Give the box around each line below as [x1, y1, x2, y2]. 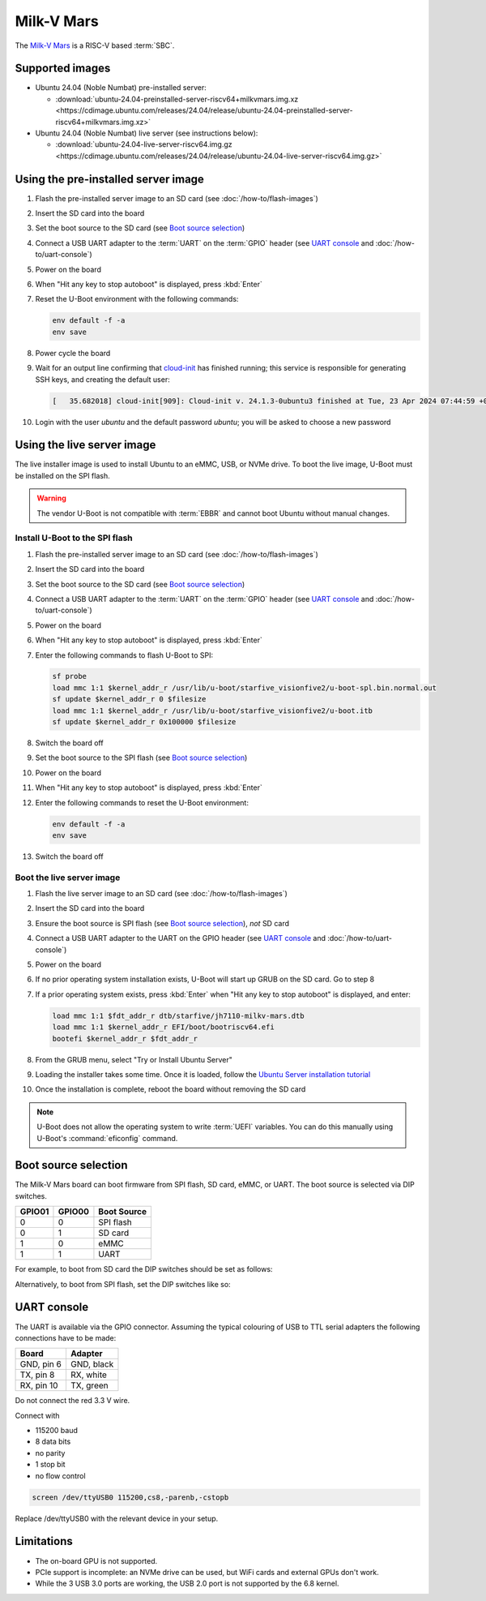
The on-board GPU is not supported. [35, 1556, 158, 1565]
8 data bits [35, 1436, 71, 1447]
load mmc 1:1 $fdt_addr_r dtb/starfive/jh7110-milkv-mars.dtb [52, 1011, 305, 1020]
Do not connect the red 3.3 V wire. [15, 1396, 130, 1406]
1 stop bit [35, 1460, 66, 1470]
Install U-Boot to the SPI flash [15, 532, 133, 543]
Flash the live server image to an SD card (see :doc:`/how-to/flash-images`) [35, 889, 288, 899]
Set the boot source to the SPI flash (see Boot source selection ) [35, 753, 248, 762]
